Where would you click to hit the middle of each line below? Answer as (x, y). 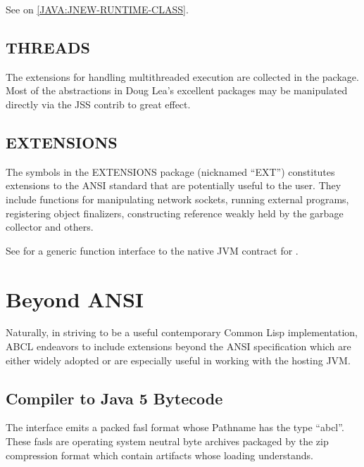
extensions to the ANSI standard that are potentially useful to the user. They (174, 185)
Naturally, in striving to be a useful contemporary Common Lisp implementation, (182, 332)
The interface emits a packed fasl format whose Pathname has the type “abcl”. (175, 427)
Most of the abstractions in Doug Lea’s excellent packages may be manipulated (177, 90)
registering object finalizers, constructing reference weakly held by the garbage (175, 213)
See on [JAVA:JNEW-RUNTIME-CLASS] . (97, 9)
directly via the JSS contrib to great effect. (98, 104)
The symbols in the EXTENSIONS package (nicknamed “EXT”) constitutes (170, 171)
